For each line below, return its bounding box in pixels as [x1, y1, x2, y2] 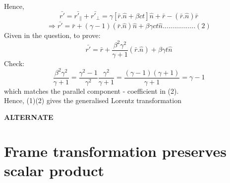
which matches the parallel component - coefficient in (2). [4, 85, 179, 96]
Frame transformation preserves [4, 141, 227, 161]
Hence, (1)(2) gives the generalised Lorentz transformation [4, 95, 181, 106]
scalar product [4, 160, 105, 180]
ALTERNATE [4, 111, 54, 122]
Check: [4, 58, 25, 68]
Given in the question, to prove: [4, 30, 101, 40]
